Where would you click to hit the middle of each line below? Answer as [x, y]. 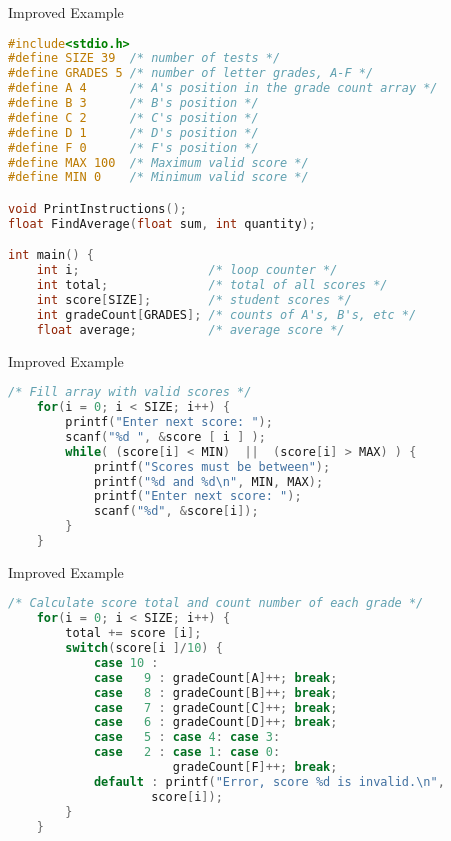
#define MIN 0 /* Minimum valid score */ [158, 177]
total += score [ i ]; [133, 633]
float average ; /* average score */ [190, 329]
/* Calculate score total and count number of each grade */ [216, 603]
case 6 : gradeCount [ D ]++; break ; [215, 722]
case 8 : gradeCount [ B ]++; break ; [215, 692]
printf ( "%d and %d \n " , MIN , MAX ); [208, 481]
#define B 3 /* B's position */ [133, 103]
